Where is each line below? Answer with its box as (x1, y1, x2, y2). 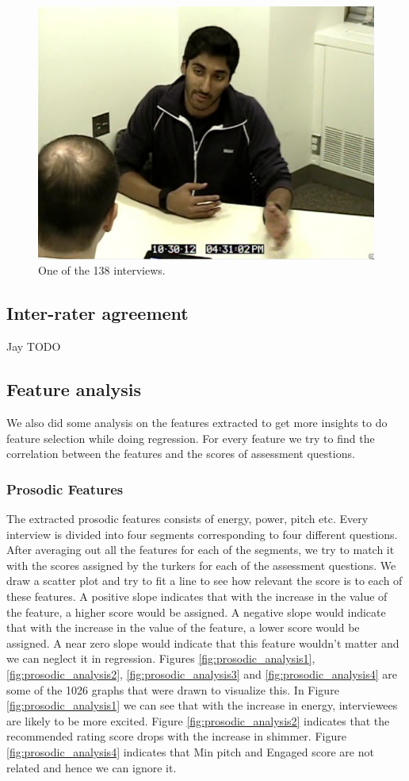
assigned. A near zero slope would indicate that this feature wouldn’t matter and (6, 634, 399, 651)
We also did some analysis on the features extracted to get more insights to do (6, 414, 388, 431)
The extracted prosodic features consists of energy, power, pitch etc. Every (6, 510, 369, 527)
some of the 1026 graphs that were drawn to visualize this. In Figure (6, 681, 339, 698)
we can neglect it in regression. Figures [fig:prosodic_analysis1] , (6, 650, 315, 667)
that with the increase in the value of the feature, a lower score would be (6, 619, 360, 636)
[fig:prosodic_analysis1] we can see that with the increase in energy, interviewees (6, 697, 398, 714)
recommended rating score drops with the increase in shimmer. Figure (6, 728, 346, 744)
